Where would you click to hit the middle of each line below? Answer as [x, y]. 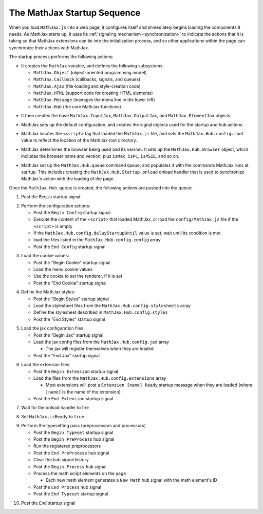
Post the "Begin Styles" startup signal [71, 299]
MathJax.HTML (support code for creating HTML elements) [93, 93]
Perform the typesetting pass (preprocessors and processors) [84, 426]
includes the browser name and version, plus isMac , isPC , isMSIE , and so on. [100, 156]
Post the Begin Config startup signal [72, 212]
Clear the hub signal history [61, 460]
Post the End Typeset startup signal [71, 494]
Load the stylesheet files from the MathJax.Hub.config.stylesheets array [112, 306]
